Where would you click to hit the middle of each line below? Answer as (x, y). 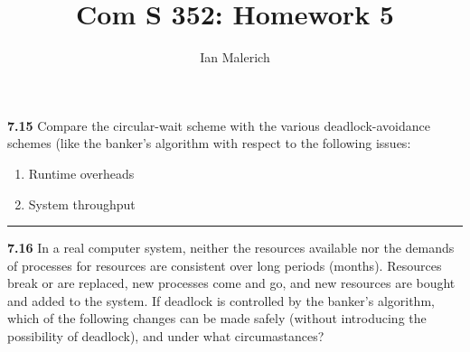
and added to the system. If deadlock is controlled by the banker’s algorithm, (221, 300)
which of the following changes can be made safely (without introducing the (217, 318)
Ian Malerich (235, 57)
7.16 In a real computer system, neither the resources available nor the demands (231, 248)
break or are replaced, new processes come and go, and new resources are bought (231, 283)
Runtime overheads (81, 173)
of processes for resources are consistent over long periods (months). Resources (225, 265)
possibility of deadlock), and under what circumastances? (166, 336)
